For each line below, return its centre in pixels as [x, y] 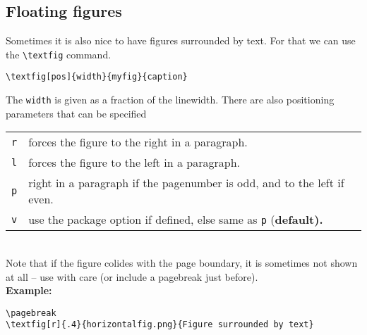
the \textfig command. [59, 54]
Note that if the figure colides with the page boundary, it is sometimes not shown [182, 262]
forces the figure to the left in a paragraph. [134, 163]
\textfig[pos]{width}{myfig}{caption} [97, 77]
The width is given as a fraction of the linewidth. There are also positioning [170, 100]
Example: [29, 290]
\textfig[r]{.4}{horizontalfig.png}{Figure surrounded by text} [160, 325]
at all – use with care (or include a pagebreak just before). [132, 276]
